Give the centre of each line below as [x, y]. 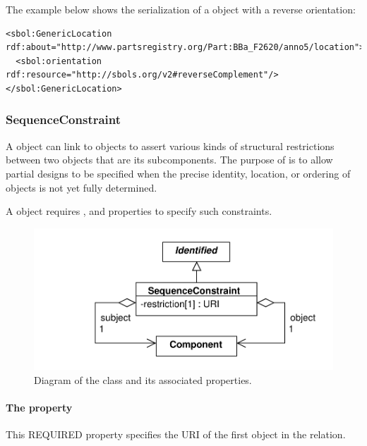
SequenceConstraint [64, 119]
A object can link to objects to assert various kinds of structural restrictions [170, 145]
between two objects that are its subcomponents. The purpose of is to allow [169, 160]
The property [39, 408]
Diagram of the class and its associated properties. [143, 379]
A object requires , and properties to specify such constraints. [139, 211]
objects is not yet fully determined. [82, 187]
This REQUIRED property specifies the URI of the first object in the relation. [176, 434]
